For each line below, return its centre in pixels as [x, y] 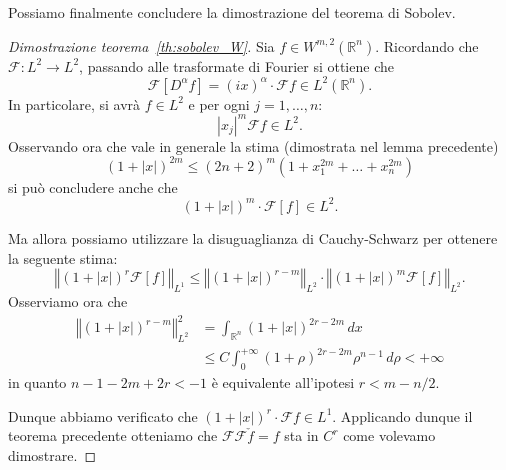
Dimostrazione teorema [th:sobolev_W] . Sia [141, 45]
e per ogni [219, 103]
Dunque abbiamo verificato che [103, 415]
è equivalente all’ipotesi [283, 382]
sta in [301, 435]
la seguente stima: [63, 257]
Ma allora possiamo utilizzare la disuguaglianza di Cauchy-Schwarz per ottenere [253, 237]
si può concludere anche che [93, 186]
